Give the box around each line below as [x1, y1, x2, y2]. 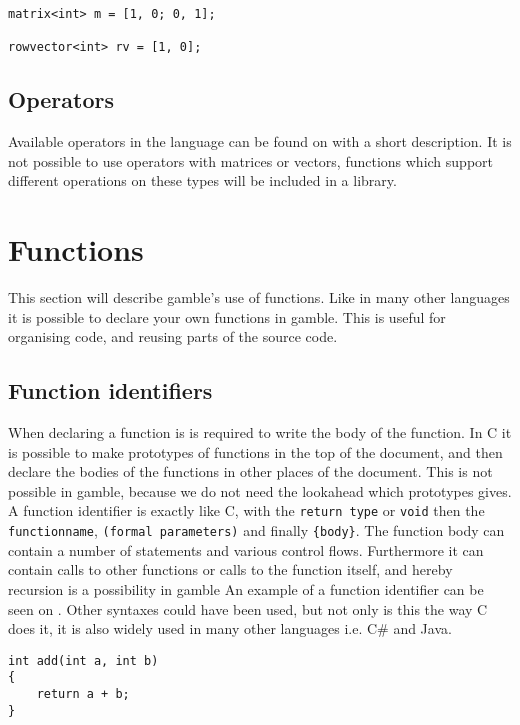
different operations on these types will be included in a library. [8, 170, 397, 191]
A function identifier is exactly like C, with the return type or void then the [8, 500, 485, 521]
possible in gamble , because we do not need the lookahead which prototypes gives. [8, 480, 512, 501]
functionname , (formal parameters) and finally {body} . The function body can [8, 520, 505, 541]
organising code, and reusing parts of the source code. [8, 326, 338, 347]
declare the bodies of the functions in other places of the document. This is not [8, 461, 493, 482]
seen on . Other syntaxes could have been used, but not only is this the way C [8, 598, 488, 619]
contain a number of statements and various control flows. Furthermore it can [8, 539, 484, 560]
